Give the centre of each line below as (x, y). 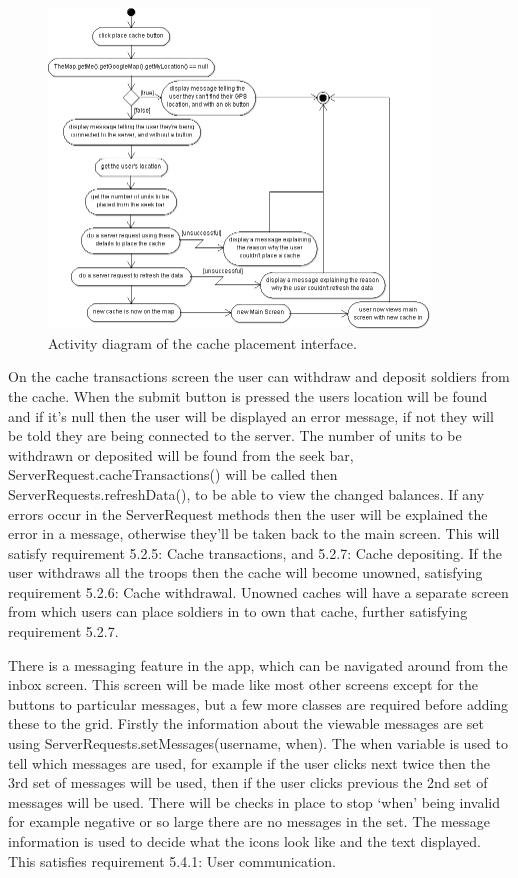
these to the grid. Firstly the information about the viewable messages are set (246, 723)
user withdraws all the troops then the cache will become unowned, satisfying (245, 572)
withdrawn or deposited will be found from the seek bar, (181, 454)
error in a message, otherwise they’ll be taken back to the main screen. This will (254, 533)
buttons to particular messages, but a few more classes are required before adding (258, 703)
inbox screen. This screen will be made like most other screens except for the (243, 684)
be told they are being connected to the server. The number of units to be (235, 435)
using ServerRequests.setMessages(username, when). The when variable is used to (258, 743)
